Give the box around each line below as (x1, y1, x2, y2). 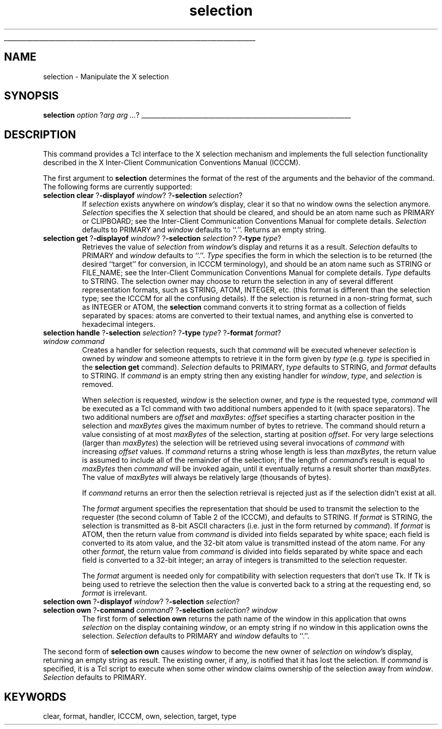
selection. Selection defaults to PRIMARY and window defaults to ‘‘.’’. (82, 631, 309, 641)
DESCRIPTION (4, 128, 76, 141)
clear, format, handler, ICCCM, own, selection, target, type (43, 712, 237, 721)
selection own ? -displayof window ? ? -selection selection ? (43, 597, 240, 606)
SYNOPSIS (4, 89, 59, 103)
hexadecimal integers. (82, 320, 155, 329)
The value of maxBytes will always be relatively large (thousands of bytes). (82, 473, 332, 482)
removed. (82, 380, 114, 389)
